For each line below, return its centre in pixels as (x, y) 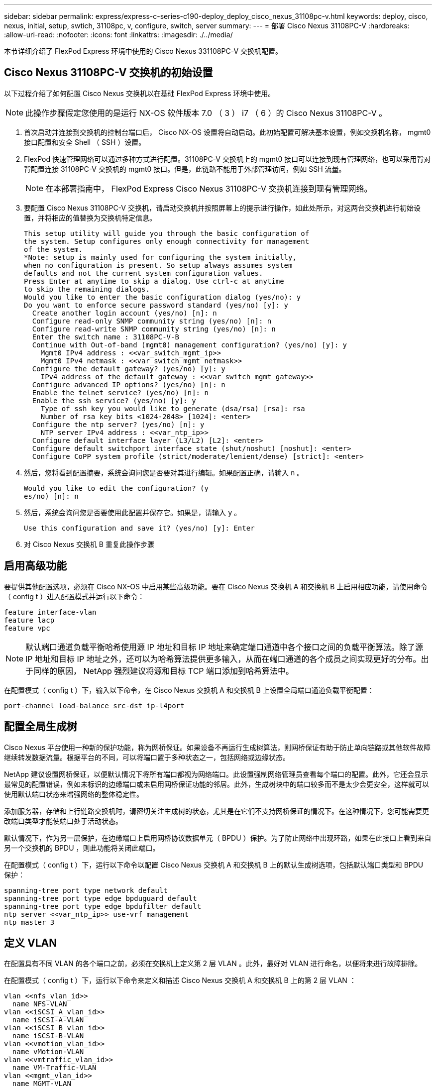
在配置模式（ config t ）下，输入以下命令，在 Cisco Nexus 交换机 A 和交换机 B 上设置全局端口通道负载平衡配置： (189, 690)
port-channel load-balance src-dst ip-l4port (94, 706)
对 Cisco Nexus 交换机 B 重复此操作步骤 (89, 544)
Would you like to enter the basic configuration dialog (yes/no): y (163, 297)
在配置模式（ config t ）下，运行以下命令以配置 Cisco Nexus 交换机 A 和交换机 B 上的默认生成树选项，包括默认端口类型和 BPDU (214, 865)
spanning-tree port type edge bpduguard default (101, 898)
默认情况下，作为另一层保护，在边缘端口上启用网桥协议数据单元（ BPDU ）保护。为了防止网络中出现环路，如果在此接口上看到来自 (218, 838)
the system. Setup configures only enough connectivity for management (167, 241)
